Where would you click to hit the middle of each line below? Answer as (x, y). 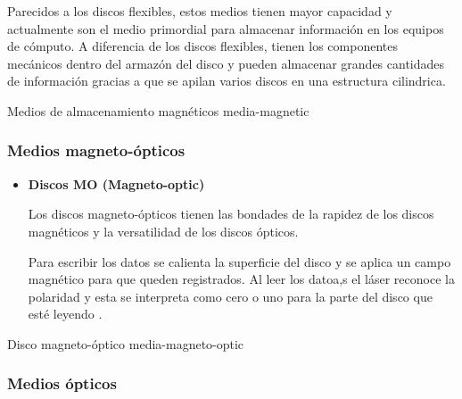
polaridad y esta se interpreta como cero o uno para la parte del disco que (230, 296)
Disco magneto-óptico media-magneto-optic (126, 343)
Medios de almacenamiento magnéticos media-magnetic (158, 110)
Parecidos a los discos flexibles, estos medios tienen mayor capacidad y (200, 11)
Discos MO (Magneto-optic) (116, 183)
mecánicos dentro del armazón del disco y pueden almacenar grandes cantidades (226, 63)
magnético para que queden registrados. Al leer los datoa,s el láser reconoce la (241, 279)
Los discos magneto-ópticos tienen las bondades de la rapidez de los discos (231, 214)
